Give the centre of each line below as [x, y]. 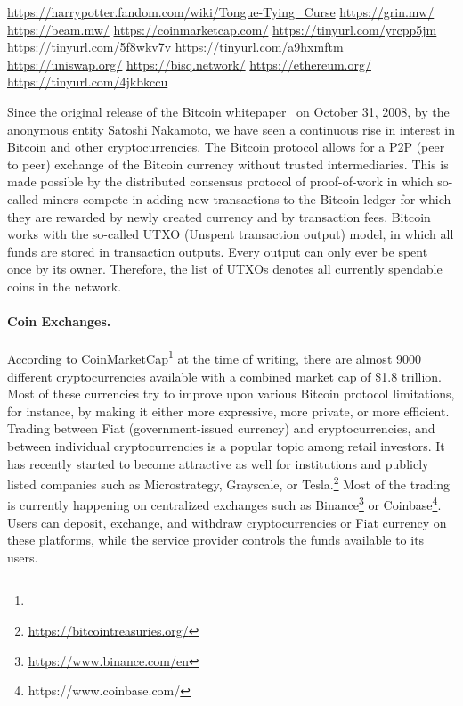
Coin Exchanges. [59, 321]
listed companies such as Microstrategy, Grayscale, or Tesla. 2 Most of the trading [229, 483]
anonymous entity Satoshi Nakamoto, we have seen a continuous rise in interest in [231, 129]
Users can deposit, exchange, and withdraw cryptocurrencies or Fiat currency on [227, 522]
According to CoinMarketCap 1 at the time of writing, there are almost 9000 [214, 357]
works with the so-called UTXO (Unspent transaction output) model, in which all [231, 234]
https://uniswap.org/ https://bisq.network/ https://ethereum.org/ [189, 64]
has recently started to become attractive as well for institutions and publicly [218, 463]
